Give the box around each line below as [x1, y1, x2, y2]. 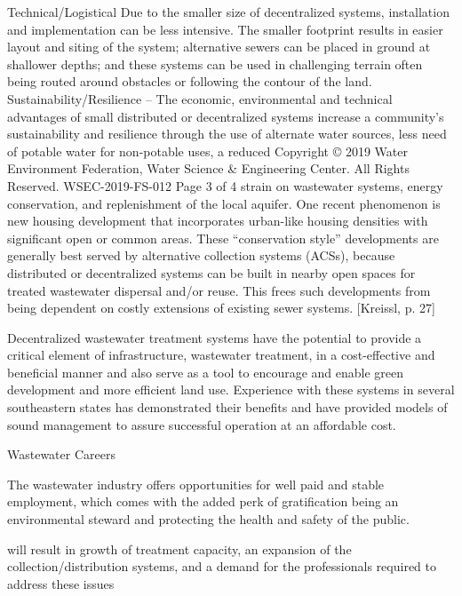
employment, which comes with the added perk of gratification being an [7, 492, 399, 511]
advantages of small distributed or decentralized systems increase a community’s [7, 107, 444, 125]
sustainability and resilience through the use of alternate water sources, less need [7, 124, 447, 143]
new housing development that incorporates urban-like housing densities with [7, 211, 428, 230]
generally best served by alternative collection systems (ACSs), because [7, 246, 395, 265]
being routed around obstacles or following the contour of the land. [7, 72, 372, 91]
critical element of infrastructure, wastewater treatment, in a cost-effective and [7, 346, 435, 364]
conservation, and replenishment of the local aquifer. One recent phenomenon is [7, 194, 441, 212]
